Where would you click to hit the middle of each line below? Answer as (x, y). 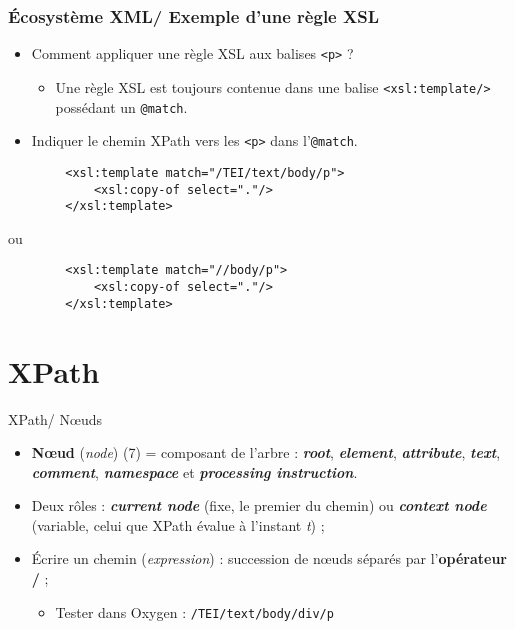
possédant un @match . (121, 106)
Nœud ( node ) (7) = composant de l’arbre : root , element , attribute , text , (266, 452)
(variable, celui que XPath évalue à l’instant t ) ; (178, 524)
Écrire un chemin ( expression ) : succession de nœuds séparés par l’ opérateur (269, 558)
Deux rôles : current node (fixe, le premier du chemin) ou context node (259, 505)
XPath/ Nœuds (55, 418)
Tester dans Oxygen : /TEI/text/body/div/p (194, 611)
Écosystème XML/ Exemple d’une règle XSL (193, 15)
